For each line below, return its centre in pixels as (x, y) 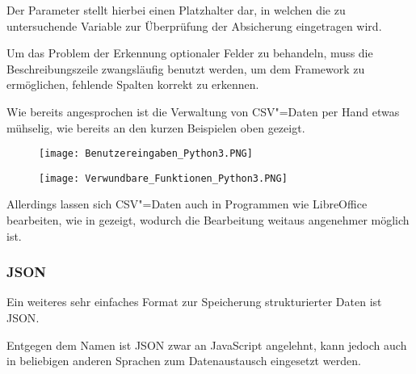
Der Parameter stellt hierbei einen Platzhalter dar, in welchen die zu (176, 10)
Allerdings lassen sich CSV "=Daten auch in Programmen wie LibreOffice (187, 204)
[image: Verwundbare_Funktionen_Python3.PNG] (163, 178)
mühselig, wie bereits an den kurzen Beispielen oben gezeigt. (156, 127)
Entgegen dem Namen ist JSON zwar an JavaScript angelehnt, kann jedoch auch (207, 345)
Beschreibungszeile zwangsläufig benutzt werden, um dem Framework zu (186, 68)
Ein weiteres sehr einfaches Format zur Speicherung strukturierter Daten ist (194, 302)
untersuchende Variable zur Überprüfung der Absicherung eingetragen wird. (194, 25)
